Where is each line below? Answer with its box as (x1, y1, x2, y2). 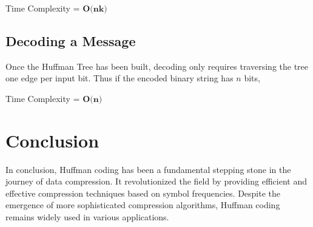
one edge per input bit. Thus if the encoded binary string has (5, 72, 234, 84)
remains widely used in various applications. (5, 211, 169, 223)
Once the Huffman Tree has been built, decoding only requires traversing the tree (5, 59, 309, 72)
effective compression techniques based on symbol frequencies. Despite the (5, 186, 281, 199)
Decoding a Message (5, 31, 136, 50)
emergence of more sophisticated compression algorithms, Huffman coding (5, 198, 280, 211)
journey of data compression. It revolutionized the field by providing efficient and (5, 175, 307, 188)
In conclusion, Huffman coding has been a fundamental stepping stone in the (5, 163, 291, 175)
